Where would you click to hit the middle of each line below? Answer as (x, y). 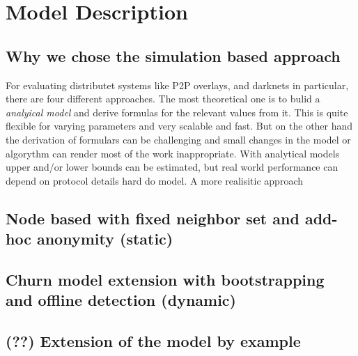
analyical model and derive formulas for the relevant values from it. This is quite (177, 112)
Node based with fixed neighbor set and (153, 218)
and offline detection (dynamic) (121, 300)
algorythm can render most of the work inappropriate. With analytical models (173, 153)
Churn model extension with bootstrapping (165, 279)
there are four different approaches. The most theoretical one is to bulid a (163, 99)
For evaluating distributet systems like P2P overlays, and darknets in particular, (177, 85)
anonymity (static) (105, 239)
